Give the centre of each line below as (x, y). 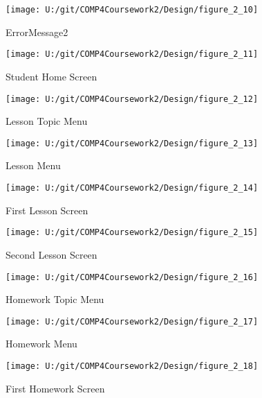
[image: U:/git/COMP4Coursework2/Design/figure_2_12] (132, 99)
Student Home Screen (52, 76)
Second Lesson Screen (52, 254)
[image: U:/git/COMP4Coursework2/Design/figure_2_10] (132, 10)
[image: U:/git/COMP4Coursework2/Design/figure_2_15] (132, 233)
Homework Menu (41, 344)
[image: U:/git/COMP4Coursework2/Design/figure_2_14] (132, 188)
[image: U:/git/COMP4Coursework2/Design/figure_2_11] (132, 54)
